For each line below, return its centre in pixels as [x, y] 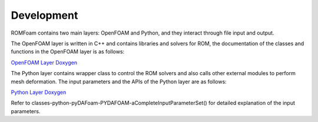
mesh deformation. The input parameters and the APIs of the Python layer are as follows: [119, 82]
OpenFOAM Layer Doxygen [44, 62]
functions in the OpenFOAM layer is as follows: [68, 52]
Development [44, 15]
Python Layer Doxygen [39, 92]
